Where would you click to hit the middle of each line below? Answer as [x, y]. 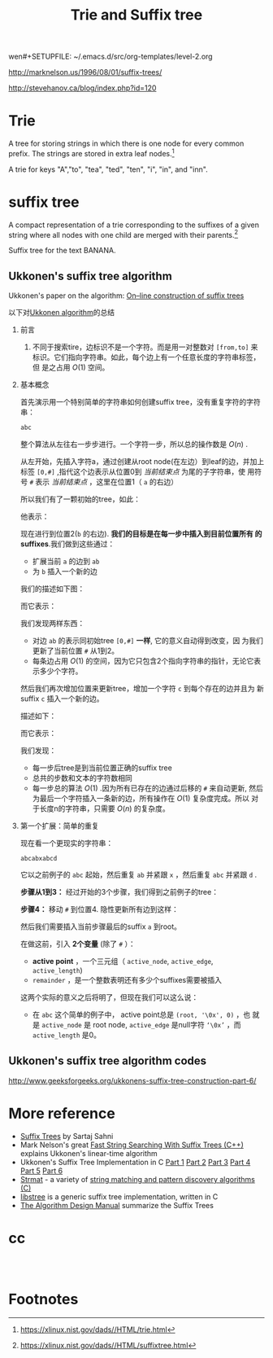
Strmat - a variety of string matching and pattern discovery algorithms [138, 1179]
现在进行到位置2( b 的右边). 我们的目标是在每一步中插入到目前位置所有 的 [141, 534]
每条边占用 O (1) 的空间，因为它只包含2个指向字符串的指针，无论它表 [147, 661]
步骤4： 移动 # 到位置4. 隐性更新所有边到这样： [99, 909]
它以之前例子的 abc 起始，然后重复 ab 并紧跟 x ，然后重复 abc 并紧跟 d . [139, 875]
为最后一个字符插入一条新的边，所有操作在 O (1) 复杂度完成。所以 [141, 799]
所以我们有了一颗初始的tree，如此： [80, 499]
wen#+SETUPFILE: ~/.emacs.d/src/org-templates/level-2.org [110, 57]
